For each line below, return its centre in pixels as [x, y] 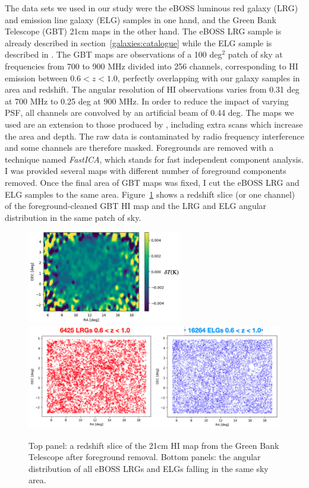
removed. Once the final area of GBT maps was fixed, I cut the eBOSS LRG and [152, 182]
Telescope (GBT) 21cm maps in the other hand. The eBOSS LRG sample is [143, 31]
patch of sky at [255, 54]
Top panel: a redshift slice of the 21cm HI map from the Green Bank [154, 445]
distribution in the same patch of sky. [73, 217]
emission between [36, 77]
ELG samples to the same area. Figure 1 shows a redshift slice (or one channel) [150, 194]
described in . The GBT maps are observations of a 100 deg [113, 54]
